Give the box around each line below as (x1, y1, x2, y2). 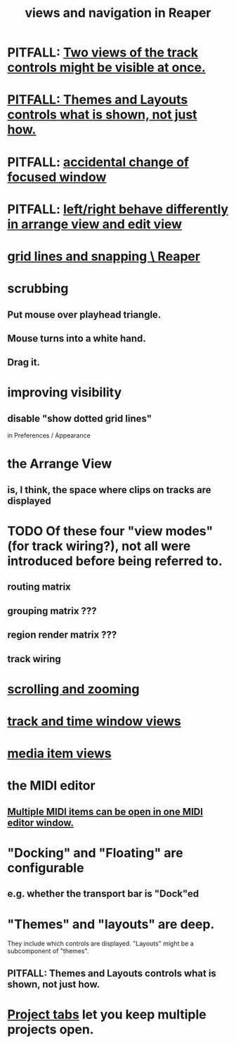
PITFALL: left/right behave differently (7, 201, 229, 217)
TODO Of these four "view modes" (7, 523, 214, 540)
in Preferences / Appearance (7, 431, 91, 440)
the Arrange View (7, 456, 112, 472)
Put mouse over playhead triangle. (7, 309, 162, 321)
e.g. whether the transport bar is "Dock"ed (7, 888, 199, 900)
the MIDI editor (7, 778, 96, 794)
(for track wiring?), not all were (7, 538, 191, 554)
